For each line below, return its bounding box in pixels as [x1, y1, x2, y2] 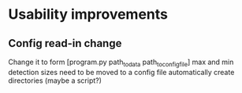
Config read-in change [8, 37, 122, 50]
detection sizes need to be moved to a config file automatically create [8, 67, 235, 77]
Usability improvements [8, 5, 168, 23]
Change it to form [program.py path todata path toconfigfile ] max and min [8, 57, 234, 68]
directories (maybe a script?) [8, 76, 102, 85]
